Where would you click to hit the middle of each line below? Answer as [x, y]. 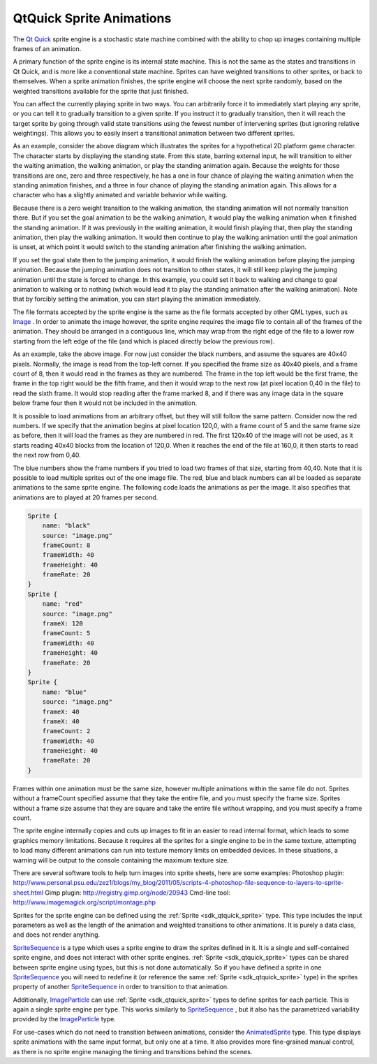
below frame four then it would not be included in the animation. [105, 403]
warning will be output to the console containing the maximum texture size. [121, 860]
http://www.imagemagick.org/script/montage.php [84, 902]
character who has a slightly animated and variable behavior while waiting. [120, 195]
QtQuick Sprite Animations [92, 18]
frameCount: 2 [66, 731]
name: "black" [66, 526]
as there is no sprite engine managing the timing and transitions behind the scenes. [133, 1051]
